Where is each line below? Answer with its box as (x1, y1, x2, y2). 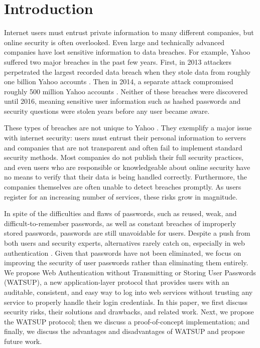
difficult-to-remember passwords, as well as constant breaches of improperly (4, 218, 236, 228)
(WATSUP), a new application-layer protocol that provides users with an (4, 277, 229, 287)
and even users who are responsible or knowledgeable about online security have (4, 161, 250, 172)
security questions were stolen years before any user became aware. (4, 105, 210, 116)
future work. (4, 335, 42, 346)
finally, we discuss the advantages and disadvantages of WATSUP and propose (4, 326, 245, 336)
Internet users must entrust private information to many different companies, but (4, 27, 254, 38)
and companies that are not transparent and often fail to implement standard (4, 142, 242, 152)
